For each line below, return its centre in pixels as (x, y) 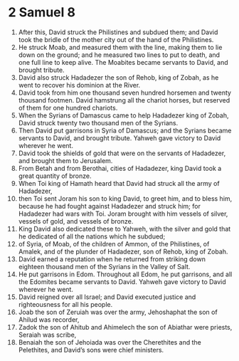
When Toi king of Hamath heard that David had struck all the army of (119, 183)
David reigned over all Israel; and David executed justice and (107, 297)
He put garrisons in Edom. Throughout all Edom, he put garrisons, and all (125, 274)
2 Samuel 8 (42, 12)
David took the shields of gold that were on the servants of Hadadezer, (122, 153)
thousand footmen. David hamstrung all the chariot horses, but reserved (124, 100)
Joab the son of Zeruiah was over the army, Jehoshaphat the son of (118, 312)
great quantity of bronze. (55, 176)
